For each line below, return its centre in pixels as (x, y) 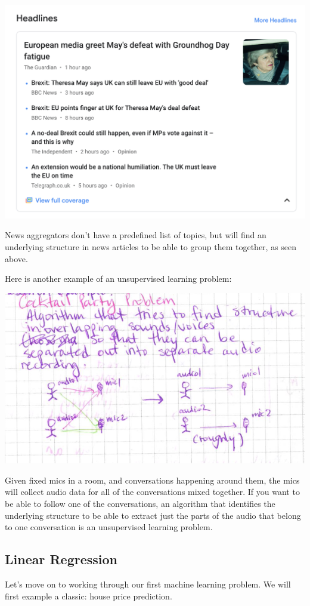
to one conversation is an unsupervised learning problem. (109, 527)
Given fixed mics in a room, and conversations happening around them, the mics (152, 480)
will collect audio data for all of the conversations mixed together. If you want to (152, 492)
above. (16, 258)
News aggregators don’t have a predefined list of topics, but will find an (136, 235)
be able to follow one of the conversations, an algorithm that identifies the (140, 504)
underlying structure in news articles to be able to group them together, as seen (151, 247)
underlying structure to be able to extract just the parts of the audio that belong (153, 515)
